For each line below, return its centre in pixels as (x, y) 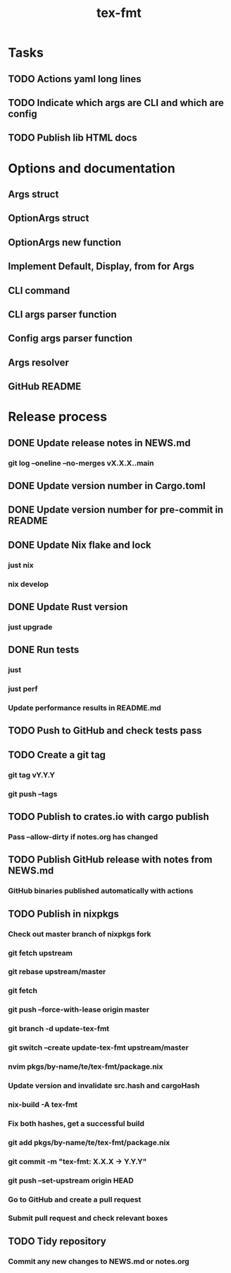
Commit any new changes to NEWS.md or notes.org (99, 1261)
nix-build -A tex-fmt (43, 1104)
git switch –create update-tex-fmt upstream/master (98, 1048)
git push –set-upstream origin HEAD (71, 1180)
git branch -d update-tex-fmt (59, 1028)
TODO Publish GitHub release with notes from (110, 860)
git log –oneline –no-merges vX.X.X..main (81, 463)
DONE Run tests (44, 650)
